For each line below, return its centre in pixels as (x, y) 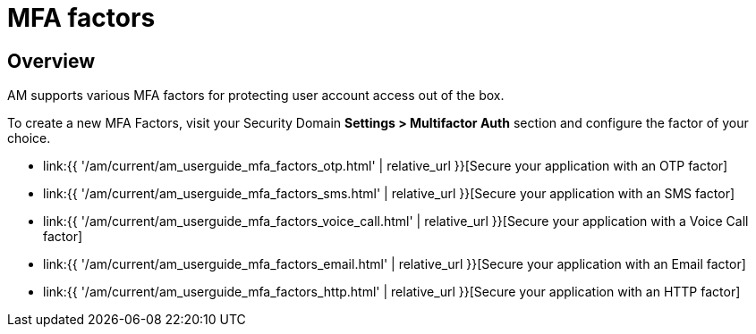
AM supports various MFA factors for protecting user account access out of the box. (256, 96)
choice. (29, 138)
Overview (51, 61)
